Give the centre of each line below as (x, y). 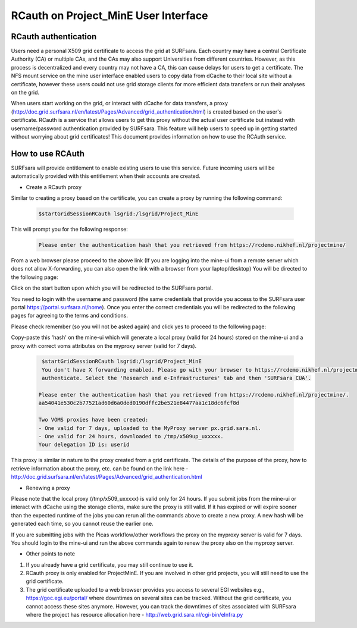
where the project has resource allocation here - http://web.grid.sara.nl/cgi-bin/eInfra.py (134, 615)
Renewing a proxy (48, 488)
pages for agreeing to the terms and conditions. (69, 316)
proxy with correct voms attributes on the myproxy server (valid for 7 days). (104, 346)
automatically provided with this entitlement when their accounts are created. (106, 176)
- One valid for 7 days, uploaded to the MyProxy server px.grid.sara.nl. (150, 428)
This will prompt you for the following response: (69, 230)
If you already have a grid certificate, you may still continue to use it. (109, 564)
